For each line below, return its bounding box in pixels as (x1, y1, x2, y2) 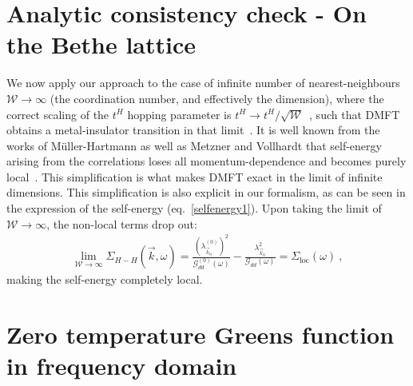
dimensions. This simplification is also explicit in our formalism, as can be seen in (6, 184, 406, 201)
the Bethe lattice (6, 28, 197, 61)
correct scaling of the (6, 105, 109, 122)
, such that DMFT (309, 105, 400, 122)
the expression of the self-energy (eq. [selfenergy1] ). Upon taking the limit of (6, 200, 382, 217)
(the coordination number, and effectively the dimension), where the (50, 90, 384, 106)
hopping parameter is (127, 105, 232, 122)
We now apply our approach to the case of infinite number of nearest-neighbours (6, 74, 400, 91)
